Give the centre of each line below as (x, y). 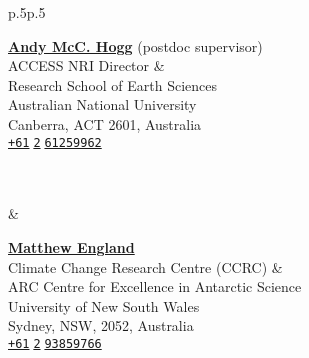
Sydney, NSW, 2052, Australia (101, 325)
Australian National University (102, 104)
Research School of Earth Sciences (113, 84)
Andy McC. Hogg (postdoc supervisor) (135, 45)
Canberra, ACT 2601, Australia (105, 123)
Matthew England (71, 247)
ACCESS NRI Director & (86, 65)
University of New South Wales (104, 305)
